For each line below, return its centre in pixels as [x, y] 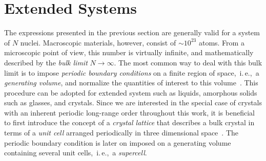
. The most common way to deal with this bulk [188, 62]
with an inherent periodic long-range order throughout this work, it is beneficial [129, 112]
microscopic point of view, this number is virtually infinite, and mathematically [129, 52]
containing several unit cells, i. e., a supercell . [76, 153]
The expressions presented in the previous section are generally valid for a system [132, 32]
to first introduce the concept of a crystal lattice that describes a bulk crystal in [129, 122]
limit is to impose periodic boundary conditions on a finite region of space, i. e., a [132, 72]
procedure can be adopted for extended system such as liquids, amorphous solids [131, 92]
